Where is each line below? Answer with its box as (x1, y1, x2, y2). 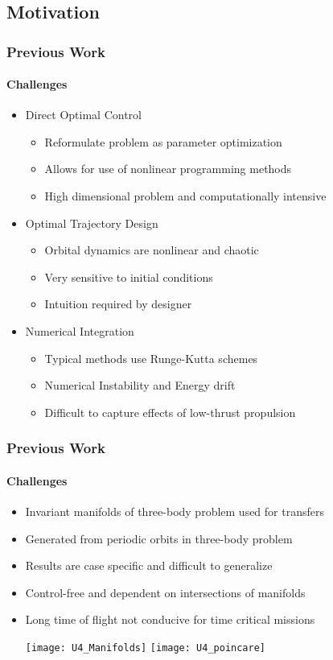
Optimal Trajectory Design (25, 214, 158, 231)
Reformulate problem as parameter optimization (44, 133, 282, 150)
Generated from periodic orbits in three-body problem (25, 530, 293, 547)
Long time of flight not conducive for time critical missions (25, 611, 315, 628)
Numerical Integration (25, 322, 134, 339)
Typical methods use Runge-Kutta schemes (44, 349, 258, 366)
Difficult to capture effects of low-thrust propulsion (44, 403, 296, 420)
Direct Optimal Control (25, 106, 142, 123)
